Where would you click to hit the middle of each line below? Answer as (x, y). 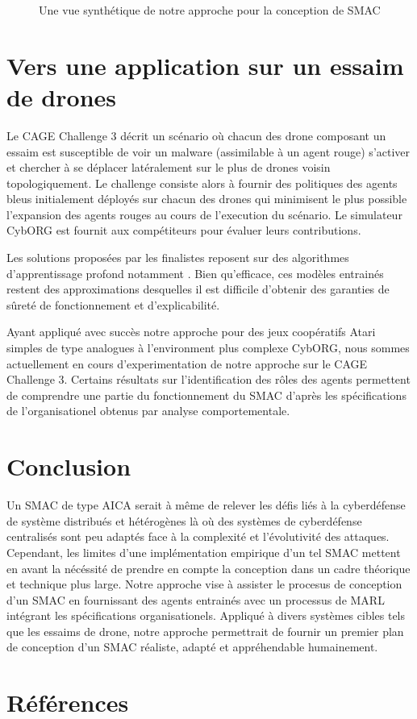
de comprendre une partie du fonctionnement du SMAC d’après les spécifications (206, 395)
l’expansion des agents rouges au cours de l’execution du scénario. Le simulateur (204, 214)
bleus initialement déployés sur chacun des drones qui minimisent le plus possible (207, 199)
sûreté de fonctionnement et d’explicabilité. (113, 304)
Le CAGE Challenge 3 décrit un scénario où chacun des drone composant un (196, 135)
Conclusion (69, 466)
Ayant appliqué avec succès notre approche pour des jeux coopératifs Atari (191, 332)
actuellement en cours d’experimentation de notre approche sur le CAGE (187, 363)
